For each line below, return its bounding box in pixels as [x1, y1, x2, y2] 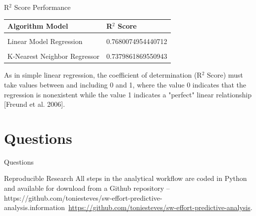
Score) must [206, 70, 243, 80]
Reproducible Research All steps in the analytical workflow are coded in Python [4, 173, 247, 183]
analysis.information [4, 202, 65, 213]
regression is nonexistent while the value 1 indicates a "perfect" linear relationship [4, 89, 252, 99]
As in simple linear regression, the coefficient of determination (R [4, 70, 202, 80]
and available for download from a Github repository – [4, 183, 170, 193]
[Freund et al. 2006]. [4, 99, 65, 109]
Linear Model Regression [7, 36, 83, 46]
